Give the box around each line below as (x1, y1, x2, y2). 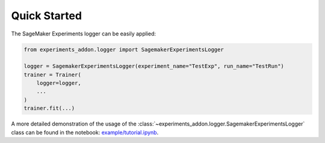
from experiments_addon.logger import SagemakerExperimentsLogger (23, 46, 224, 53)
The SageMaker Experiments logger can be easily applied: (11, 30, 156, 37)
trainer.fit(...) (23, 105, 75, 112)
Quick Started (11, 9, 82, 22)
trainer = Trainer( (23, 71, 81, 78)
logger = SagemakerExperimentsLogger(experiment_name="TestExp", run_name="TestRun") (23, 63, 284, 70)
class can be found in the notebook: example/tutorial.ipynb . (11, 129, 159, 136)
